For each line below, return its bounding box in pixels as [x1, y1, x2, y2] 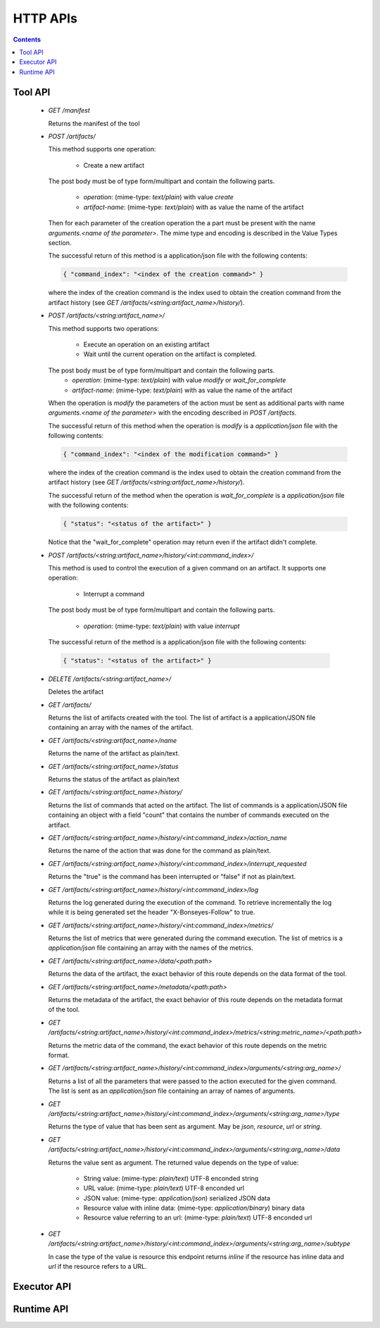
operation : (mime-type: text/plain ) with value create [83, 193, 234, 201]
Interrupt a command [83, 589, 145, 598]
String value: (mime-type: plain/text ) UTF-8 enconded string [83, 1174, 259, 1182]
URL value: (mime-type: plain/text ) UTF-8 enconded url [83, 1184, 245, 1193]
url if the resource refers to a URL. [48, 1263, 147, 1271]
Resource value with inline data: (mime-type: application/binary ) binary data [83, 1204, 305, 1213]
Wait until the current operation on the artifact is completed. [83, 350, 257, 358]
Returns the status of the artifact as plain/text [48, 775, 179, 784]
